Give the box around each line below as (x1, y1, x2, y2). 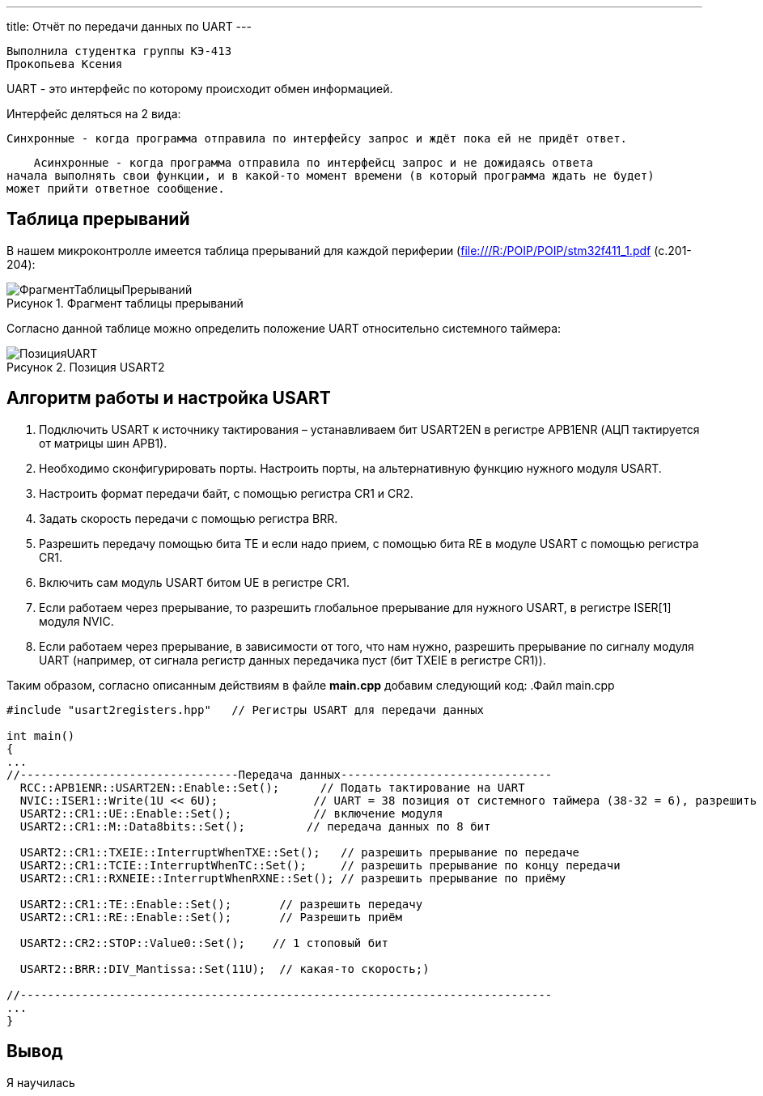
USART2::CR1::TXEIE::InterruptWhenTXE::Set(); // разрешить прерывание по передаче (19, 845, 580, 859)
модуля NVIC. (39, 614, 114, 628)
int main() (6, 729, 75, 742)
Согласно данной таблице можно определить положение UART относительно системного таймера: (6, 321, 562, 335)
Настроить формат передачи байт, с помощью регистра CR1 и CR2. (39, 486, 413, 500)
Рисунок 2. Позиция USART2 (6, 359, 165, 374)
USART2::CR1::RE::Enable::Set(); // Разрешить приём (19, 910, 402, 924)
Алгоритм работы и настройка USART (6, 388, 331, 409)
